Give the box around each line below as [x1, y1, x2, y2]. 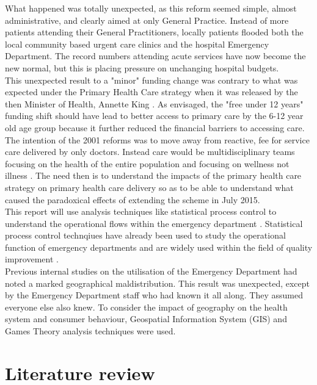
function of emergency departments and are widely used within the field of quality [5, 240, 313, 253]
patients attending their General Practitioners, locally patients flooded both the [5, 26, 304, 38]
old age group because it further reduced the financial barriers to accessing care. [5, 121, 305, 134]
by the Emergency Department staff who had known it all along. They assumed [5, 289, 303, 301]
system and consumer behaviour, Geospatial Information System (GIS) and [5, 312, 287, 325]
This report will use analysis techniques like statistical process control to [5, 205, 277, 218]
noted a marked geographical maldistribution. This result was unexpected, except [5, 276, 310, 289]
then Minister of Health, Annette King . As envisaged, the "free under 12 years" [5, 97, 304, 110]
